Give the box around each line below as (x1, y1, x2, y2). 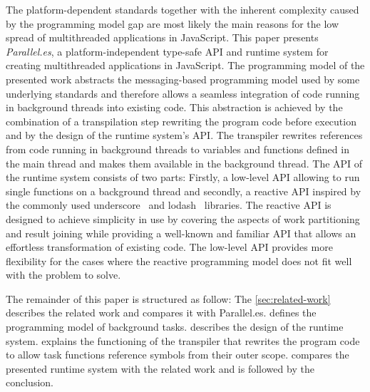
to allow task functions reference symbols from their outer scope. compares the (6, 347, 349, 362)
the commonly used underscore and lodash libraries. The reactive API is (6, 197, 332, 212)
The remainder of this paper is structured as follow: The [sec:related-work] (6, 291, 331, 306)
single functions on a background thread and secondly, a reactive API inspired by (6, 183, 361, 198)
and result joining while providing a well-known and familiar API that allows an (6, 225, 356, 240)
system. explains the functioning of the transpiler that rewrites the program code (6, 333, 360, 348)
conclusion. (6, 375, 53, 390)
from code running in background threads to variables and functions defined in (6, 141, 349, 156)
